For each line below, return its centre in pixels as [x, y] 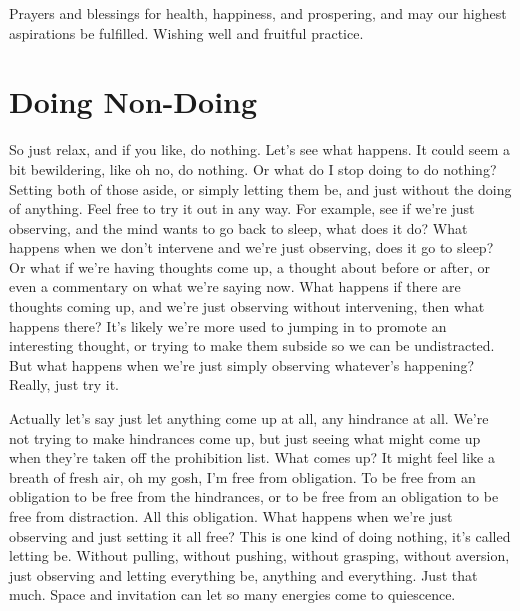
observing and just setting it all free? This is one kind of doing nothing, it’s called [260, 535]
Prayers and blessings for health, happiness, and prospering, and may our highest [258, 13]
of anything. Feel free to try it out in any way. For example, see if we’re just [242, 208]
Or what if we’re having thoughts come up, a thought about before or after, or [250, 266]
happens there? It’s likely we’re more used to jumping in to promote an [228, 325]
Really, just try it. [64, 384]
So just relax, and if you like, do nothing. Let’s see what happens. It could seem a [260, 149]
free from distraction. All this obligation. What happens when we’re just [231, 516]
